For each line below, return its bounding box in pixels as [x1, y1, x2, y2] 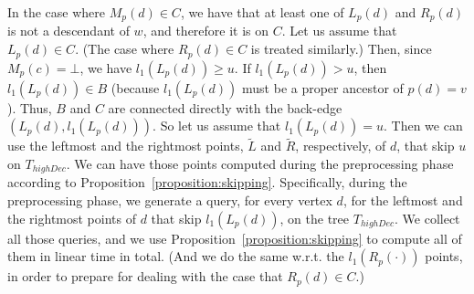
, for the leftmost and [342, 190, 463, 209]
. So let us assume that [153, 116, 281, 135]
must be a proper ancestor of [242, 78, 404, 97]
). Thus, [7, 98, 52, 117]
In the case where [7, 3, 106, 21]
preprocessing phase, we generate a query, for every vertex [7, 190, 332, 209]
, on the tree [279, 208, 350, 227]
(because [111, 78, 160, 97]
